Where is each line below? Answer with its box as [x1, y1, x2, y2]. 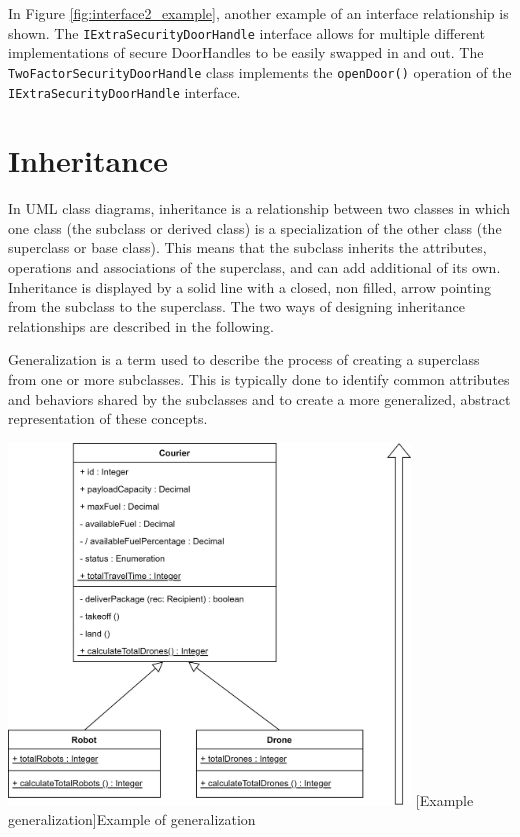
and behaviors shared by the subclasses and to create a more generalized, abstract [8, 388, 511, 409]
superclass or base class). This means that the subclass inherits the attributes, [8, 237, 487, 258]
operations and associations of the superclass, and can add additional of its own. [8, 257, 501, 278]
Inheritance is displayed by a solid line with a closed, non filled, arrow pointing [8, 276, 492, 297]
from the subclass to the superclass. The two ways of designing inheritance [8, 296, 465, 317]
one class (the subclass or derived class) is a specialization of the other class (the [8, 217, 502, 238]
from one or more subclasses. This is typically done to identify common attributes [8, 369, 510, 390]
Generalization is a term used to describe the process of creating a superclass [8, 349, 480, 370]
